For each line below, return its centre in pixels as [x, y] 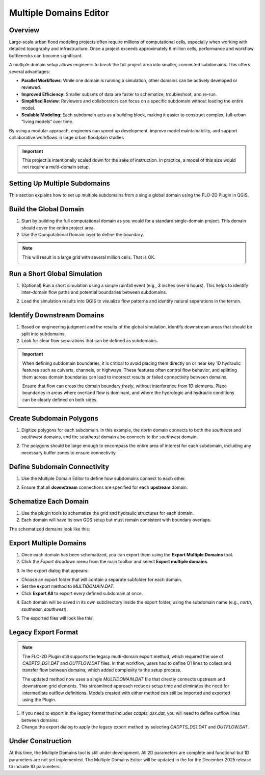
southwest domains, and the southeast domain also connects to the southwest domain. [110, 437]
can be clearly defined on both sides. [60, 400]
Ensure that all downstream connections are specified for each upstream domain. [105, 487]
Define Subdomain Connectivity [59, 466]
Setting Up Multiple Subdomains [60, 184]
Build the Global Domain [47, 209]
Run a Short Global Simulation [56, 274]
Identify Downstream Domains [57, 315]
